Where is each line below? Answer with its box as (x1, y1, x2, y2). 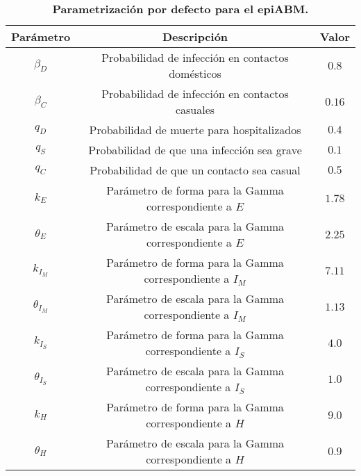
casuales (175, 101, 215, 117)
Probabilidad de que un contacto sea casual (90, 162, 301, 178)
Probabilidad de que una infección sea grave (88, 142, 302, 158)
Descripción (162, 28, 228, 44)
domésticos (169, 65, 221, 81)
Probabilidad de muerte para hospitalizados (89, 122, 301, 138)
